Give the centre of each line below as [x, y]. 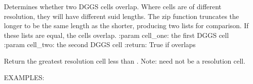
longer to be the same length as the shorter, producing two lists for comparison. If [126, 25]
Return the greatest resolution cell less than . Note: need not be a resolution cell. [125, 60]
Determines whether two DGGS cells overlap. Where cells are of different [113, 6]
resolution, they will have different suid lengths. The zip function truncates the [122, 16]
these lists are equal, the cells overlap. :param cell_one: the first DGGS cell [117, 35]
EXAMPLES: [24, 77]
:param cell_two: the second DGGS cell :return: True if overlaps [100, 44]
